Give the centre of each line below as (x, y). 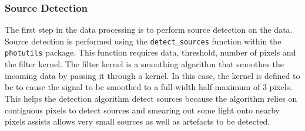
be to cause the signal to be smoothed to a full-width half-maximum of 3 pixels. (149, 87)
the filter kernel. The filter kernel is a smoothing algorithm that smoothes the (144, 64)
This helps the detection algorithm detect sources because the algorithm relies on (151, 98)
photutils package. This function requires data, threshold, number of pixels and (150, 52)
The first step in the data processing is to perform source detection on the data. (149, 30)
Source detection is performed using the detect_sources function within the (143, 41)
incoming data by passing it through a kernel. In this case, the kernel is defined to (152, 75)
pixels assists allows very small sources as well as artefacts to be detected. (138, 121)
